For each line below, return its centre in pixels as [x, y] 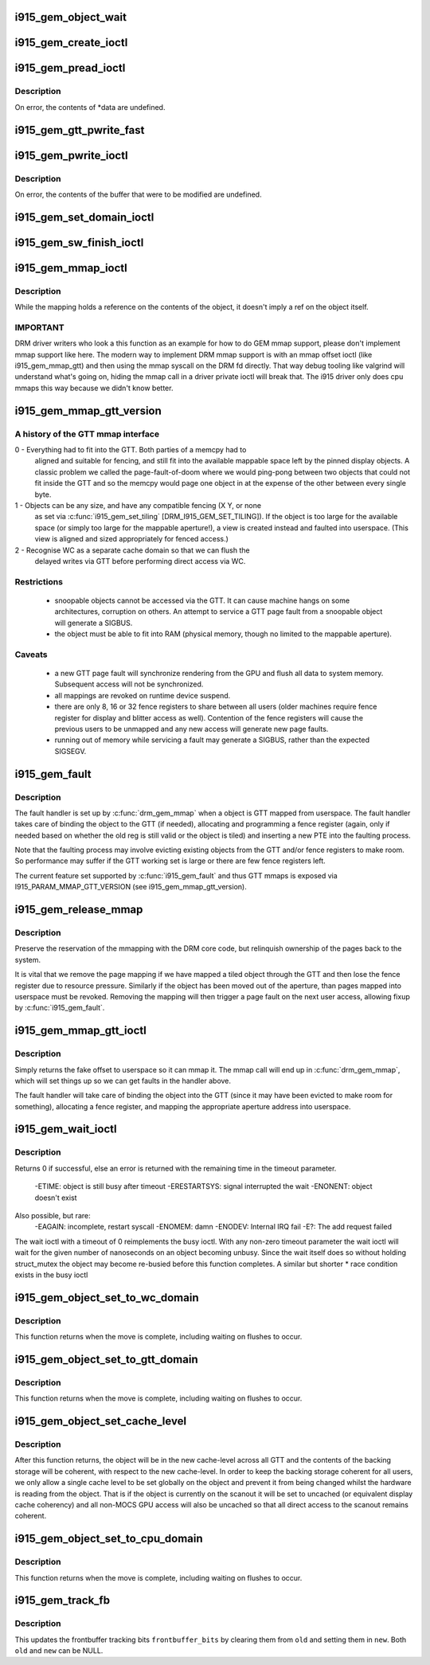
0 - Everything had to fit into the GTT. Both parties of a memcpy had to [131, 450]
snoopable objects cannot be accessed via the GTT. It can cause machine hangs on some [202, 600]
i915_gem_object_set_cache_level [101, 1421]
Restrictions [39, 581]
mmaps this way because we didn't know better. [94, 388]
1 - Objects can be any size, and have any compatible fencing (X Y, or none [138, 505]
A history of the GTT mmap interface [87, 434]
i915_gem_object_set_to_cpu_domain [109, 1539]
